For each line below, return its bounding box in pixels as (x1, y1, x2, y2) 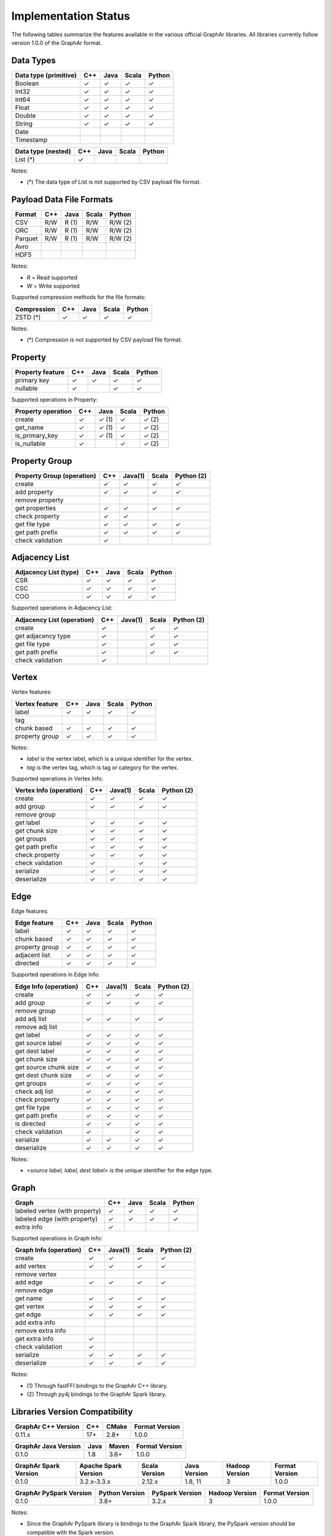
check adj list (15, 1087, 53, 1095)
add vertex (15, 1262, 46, 1271)
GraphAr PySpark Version (15, 1489, 92, 1497)
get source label (15, 1038, 62, 1047)
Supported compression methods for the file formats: (11, 294, 146, 301)
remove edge (15, 1286, 53, 1295)
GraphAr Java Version (15, 1441, 81, 1450)
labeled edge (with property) (15, 1214, 98, 1223)
